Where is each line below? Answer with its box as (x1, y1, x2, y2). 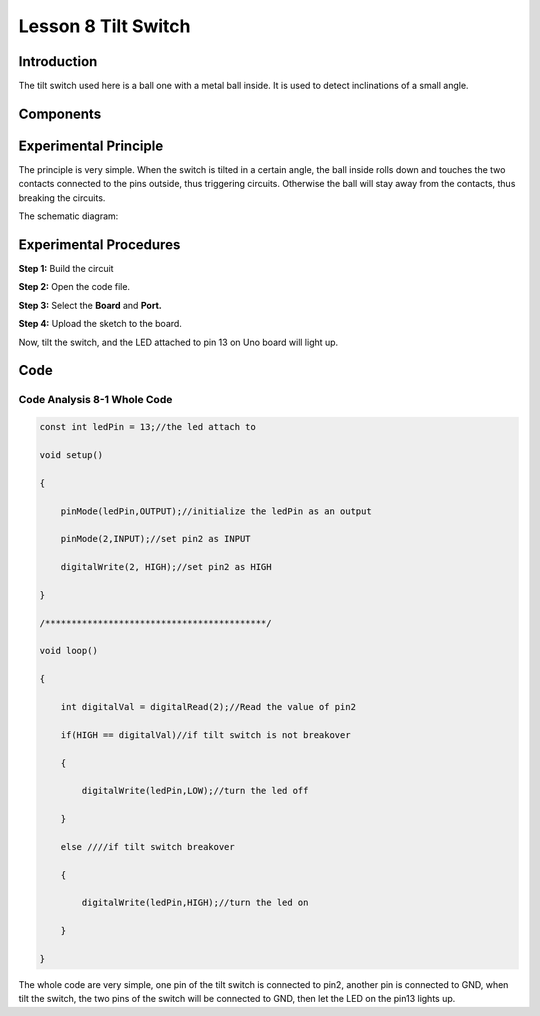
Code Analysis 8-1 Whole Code (18, 393, 173, 407)
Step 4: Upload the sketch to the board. (18, 318, 182, 330)
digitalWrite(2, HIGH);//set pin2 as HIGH (60, 561, 272, 573)
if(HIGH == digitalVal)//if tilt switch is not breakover (60, 729, 351, 740)
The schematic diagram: (18, 210, 119, 222)
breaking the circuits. (18, 191, 106, 204)
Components (18, 105, 102, 122)
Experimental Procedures (18, 236, 181, 253)
